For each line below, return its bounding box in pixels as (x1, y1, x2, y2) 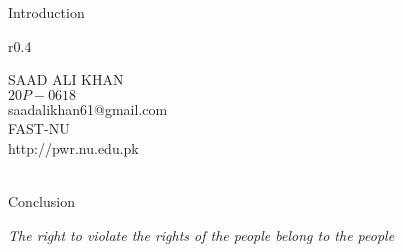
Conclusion (8, 191, 75, 212)
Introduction (8, 2, 85, 22)
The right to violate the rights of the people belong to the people (8, 224, 395, 245)
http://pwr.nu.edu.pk (8, 137, 139, 158)
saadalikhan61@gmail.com (8, 98, 168, 119)
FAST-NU (8, 118, 70, 139)
